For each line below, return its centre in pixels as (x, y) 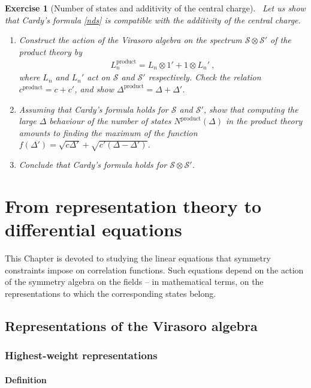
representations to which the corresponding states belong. (111, 293)
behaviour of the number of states (110, 121)
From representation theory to (133, 205)
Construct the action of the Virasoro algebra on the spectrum (130, 40)
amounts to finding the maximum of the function (108, 132)
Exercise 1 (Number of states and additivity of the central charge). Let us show (155, 8)
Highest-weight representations (81, 355)
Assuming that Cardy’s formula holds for (93, 109)
